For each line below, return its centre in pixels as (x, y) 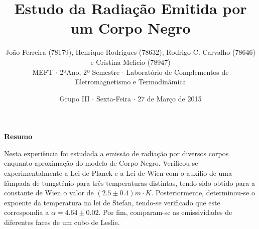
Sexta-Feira (113, 98)
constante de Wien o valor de (49, 193)
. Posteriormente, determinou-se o (203, 193)
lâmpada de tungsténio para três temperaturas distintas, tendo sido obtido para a (130, 183)
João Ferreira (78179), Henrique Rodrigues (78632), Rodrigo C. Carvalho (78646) (131, 52)
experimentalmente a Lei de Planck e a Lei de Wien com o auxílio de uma (118, 173)
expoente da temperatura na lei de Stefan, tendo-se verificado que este (112, 202)
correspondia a (27, 212)
